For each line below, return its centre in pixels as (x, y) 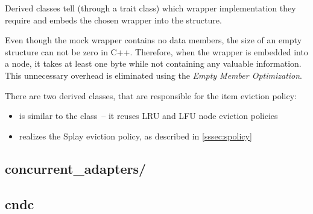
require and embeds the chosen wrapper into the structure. (113, 20)
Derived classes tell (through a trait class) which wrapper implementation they (150, 8)
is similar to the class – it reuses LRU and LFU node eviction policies (148, 116)
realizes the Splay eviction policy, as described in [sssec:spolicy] (135, 136)
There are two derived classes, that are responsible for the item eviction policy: (151, 95)
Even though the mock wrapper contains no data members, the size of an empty (153, 40)
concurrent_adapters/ (76, 168)
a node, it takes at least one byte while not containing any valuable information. (153, 63)
